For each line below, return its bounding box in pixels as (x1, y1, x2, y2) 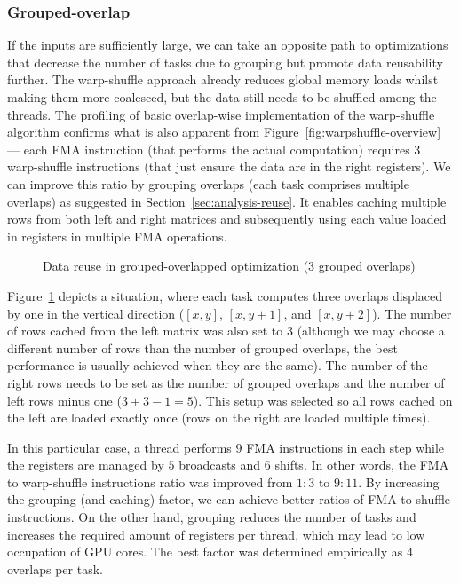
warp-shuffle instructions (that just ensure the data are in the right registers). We (7, 157, 451, 176)
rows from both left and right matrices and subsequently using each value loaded (7, 209, 447, 228)
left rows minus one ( (7, 391, 122, 409)
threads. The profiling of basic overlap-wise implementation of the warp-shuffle (7, 105, 435, 123)
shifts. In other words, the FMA (274, 455, 449, 474)
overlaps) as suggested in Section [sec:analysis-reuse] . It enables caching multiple (7, 192, 447, 210)
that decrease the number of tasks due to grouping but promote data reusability (7, 52, 443, 71)
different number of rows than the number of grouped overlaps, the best (7, 338, 398, 357)
